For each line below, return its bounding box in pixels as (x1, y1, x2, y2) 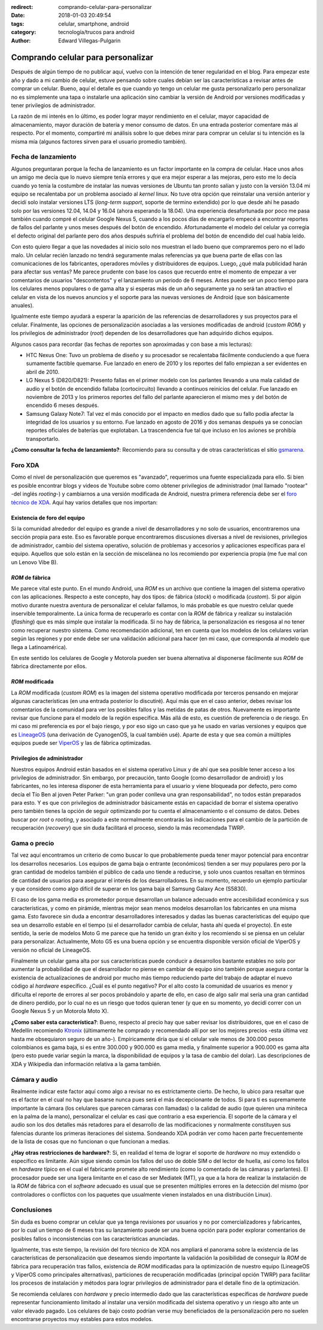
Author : (11, 36, 31, 44)
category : (11, 29, 36, 36)
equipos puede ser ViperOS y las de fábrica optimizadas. (11, 739, 152, 747)
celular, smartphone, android (58, 20, 129, 27)
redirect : (11, 4, 33, 10)
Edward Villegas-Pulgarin (58, 36, 121, 44)
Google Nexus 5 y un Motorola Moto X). (11, 1008, 109, 1015)
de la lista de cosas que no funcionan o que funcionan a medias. (11, 1138, 170, 1145)
